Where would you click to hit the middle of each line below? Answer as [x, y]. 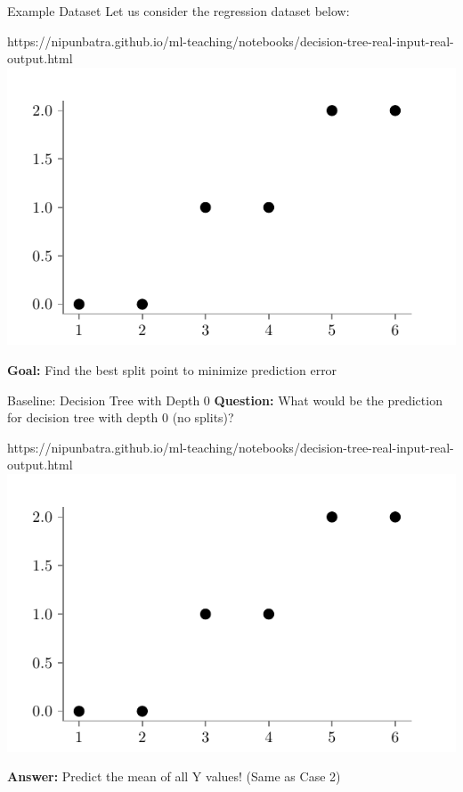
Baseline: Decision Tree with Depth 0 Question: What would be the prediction [225, 400]
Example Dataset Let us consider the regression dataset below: [179, 11]
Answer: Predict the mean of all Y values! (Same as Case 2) [174, 776]
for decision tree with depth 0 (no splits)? [121, 417]
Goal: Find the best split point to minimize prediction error [172, 370]
